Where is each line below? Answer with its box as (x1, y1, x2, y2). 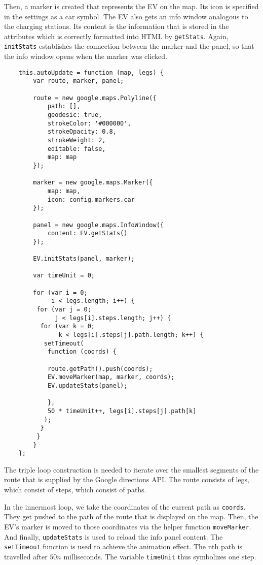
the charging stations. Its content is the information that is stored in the (4, 21, 229, 32)
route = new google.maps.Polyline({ (33, 94, 157, 102)
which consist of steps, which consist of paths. (4, 484, 146, 495)
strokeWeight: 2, (47, 136, 106, 144)
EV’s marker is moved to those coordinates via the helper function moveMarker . (4, 521, 251, 531)
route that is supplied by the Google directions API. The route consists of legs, (4, 474, 249, 485)
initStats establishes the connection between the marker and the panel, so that (4, 41, 254, 51)
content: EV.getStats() (47, 230, 128, 237)
